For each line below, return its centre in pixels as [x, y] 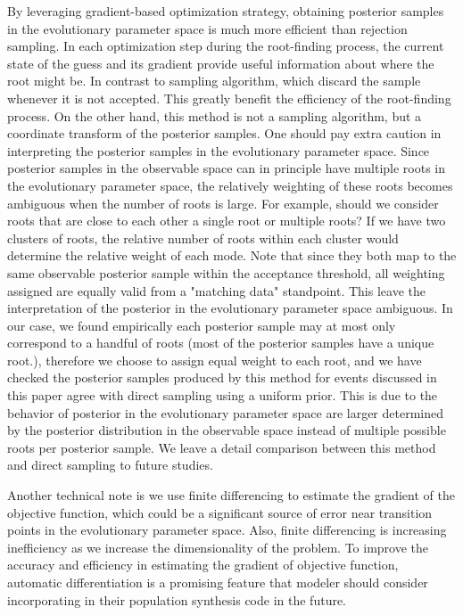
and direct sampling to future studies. [110, 465]
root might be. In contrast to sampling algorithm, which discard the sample [214, 81]
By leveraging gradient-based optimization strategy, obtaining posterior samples [226, 11]
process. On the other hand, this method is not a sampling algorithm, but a [215, 115]
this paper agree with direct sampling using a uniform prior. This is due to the [223, 395]
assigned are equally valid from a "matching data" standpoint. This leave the [216, 290]
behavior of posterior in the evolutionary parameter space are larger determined [226, 412]
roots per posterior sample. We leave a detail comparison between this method [222, 447]
